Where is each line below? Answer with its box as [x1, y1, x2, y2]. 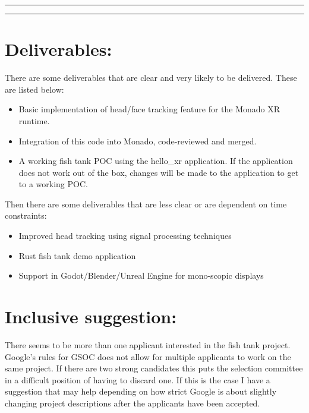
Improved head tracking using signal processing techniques [18, 229, 232, 242]
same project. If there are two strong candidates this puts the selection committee [5, 362, 303, 374]
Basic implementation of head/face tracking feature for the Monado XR [18, 103, 280, 115]
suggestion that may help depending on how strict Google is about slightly [5, 385, 277, 398]
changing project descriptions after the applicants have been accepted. [5, 396, 260, 409]
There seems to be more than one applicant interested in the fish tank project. [5, 338, 291, 351]
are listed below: [5, 83, 64, 95]
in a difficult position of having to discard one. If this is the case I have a [5, 373, 270, 386]
